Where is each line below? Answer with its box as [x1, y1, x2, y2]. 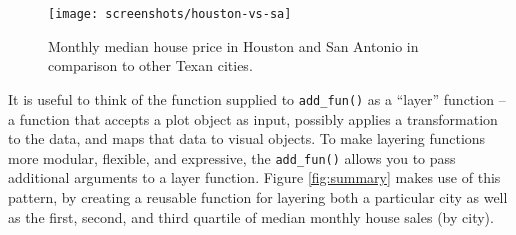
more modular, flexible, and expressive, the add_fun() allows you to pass [8, 147, 456, 168]
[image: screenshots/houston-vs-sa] [48, 7, 292, 21]
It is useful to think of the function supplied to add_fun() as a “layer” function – [8, 88, 506, 109]
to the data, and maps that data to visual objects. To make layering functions [8, 128, 486, 149]
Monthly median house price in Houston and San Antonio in [48, 35, 419, 56]
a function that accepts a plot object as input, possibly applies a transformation [8, 108, 498, 129]
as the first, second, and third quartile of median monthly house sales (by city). [8, 206, 494, 227]
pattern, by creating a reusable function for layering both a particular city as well [8, 186, 508, 207]
